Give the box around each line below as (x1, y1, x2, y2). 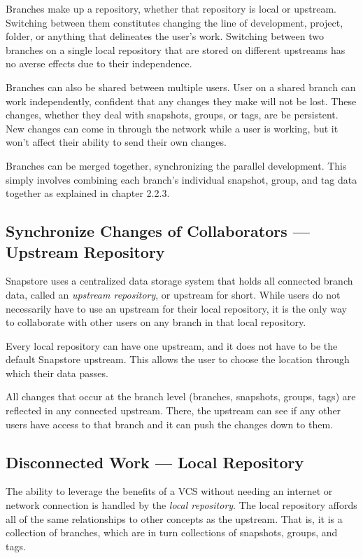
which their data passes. (6, 365, 108, 380)
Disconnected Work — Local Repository (6, 451, 304, 472)
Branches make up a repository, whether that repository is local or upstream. (6, 1, 337, 15)
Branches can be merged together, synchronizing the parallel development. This (6, 158, 347, 172)
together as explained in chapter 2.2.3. (6, 186, 170, 200)
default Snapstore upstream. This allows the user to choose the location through (6, 352, 350, 367)
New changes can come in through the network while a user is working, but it (6, 121, 339, 135)
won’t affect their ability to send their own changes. (6, 135, 227, 149)
